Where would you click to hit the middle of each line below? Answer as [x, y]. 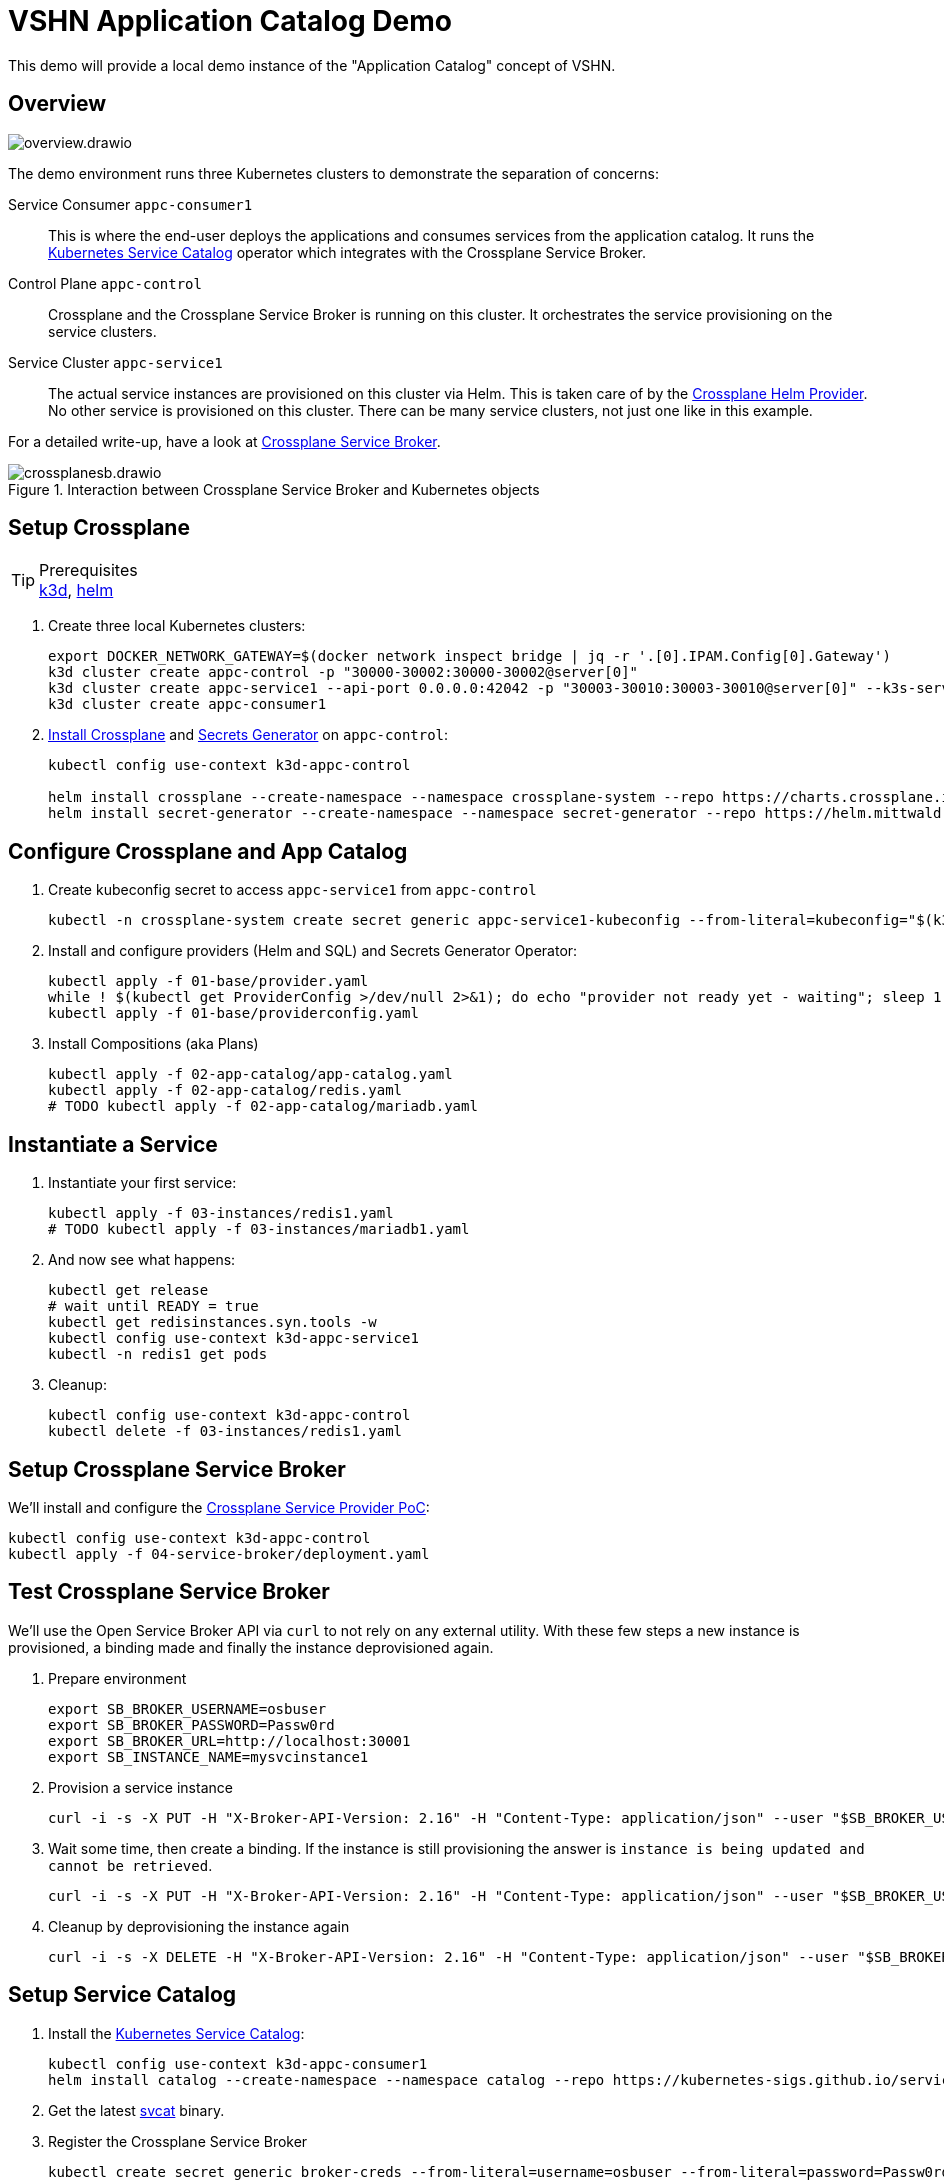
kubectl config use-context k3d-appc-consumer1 [238, 2063]
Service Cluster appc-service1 [115, 362]
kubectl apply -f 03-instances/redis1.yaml [221, 1213]
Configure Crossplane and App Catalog [208, 851]
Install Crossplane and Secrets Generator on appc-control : [248, 735]
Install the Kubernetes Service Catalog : [176, 2033]
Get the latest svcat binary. [136, 2110]
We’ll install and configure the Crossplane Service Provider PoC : [219, 1507]
